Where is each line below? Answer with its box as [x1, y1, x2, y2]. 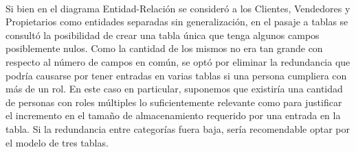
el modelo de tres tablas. [5, 135, 109, 149]
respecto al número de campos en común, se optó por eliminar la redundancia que [5, 54, 351, 68]
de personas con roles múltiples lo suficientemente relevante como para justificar [5, 94, 342, 109]
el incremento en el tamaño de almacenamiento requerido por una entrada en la [5, 108, 341, 123]
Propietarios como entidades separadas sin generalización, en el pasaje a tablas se [5, 14, 348, 29]
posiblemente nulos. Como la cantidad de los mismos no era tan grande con [5, 41, 323, 55]
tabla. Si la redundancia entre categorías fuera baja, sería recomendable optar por [5, 121, 351, 136]
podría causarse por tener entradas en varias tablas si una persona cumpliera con [5, 68, 347, 82]
